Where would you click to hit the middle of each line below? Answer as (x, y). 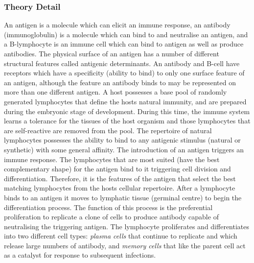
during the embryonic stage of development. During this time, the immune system (127, 111)
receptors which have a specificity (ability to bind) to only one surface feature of (124, 73)
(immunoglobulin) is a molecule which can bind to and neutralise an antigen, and (126, 34)
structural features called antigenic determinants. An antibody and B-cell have (122, 63)
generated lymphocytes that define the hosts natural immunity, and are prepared (125, 101)
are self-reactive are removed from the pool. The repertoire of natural (108, 130)
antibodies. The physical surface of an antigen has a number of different (112, 53)
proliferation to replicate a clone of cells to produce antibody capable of (111, 217)
